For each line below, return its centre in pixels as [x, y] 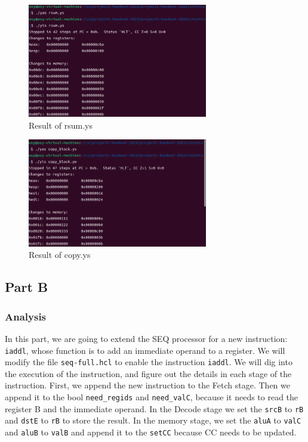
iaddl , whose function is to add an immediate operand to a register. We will [145, 350]
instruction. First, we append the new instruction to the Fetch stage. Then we [147, 385]
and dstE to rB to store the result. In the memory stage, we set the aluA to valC [153, 420]
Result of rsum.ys [61, 125]
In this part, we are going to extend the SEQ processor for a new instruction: [146, 338]
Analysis [26, 316]
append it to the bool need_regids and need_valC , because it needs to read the [152, 397]
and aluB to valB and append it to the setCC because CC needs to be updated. [151, 432]
